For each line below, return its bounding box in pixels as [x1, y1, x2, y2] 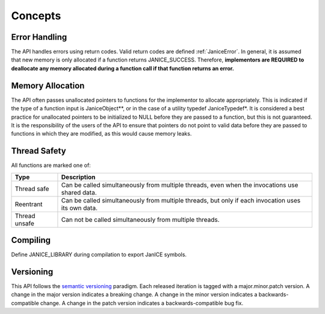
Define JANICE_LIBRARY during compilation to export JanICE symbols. [11, 251, 187, 259]
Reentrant [14, 199, 43, 208]
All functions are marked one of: [11, 162, 91, 169]
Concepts [11, 9, 61, 22]
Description [61, 172, 96, 181]
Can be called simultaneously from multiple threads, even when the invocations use [61, 181, 299, 189]
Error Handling [11, 32, 67, 42]
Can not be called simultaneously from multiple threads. [61, 215, 220, 224]
